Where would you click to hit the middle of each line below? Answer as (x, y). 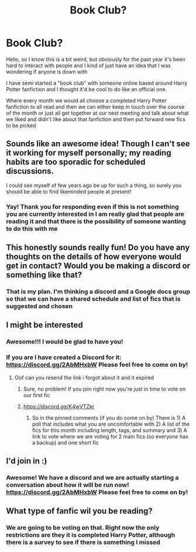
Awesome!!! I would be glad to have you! (65, 341)
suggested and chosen (39, 306)
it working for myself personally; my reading (89, 153)
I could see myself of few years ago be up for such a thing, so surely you (94, 185)
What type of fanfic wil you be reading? (80, 511)
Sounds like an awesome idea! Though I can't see (98, 144)
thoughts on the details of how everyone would (94, 257)
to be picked (21, 125)
